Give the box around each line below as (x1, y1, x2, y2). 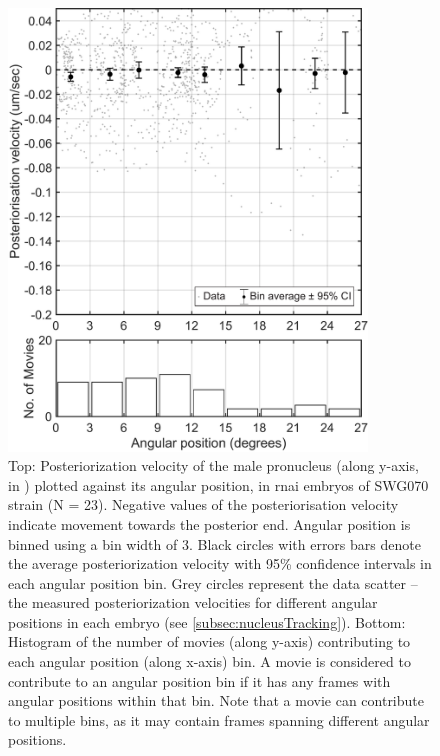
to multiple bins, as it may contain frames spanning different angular (8, 709, 430, 730)
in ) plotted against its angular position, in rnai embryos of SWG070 (8, 474, 429, 495)
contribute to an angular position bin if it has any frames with (8, 670, 391, 691)
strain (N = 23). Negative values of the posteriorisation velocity (8, 494, 399, 515)
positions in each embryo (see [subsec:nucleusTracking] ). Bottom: (8, 611, 406, 632)
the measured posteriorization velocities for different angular (8, 592, 378, 613)
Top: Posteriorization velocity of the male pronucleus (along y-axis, (8, 455, 419, 476)
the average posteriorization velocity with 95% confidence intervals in (8, 553, 432, 574)
